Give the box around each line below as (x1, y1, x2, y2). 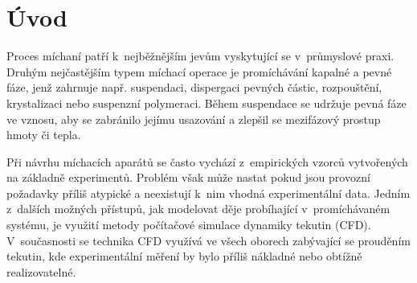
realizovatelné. (6, 263, 76, 280)
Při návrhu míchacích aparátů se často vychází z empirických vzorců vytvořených (6, 153, 408, 170)
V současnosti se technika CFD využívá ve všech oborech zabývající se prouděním (6, 232, 411, 248)
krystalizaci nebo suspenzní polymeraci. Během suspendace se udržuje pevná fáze (6, 94, 407, 111)
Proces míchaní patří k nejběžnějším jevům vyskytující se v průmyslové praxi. (6, 47, 395, 64)
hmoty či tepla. (6, 126, 81, 143)
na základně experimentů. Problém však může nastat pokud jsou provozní (6, 169, 370, 186)
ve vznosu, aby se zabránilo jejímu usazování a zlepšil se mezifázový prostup (6, 110, 381, 127)
